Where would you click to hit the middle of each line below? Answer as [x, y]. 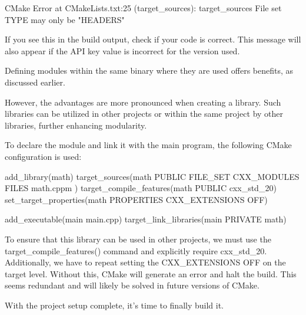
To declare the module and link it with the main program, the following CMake [148, 145]
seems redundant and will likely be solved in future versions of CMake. [132, 285]
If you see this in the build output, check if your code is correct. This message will [153, 39]
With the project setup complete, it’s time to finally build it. [114, 305]
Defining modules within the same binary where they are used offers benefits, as [149, 70]
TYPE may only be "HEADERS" [65, 19]
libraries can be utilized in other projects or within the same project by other [144, 114]
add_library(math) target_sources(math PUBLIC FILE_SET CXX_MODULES [152, 176]
